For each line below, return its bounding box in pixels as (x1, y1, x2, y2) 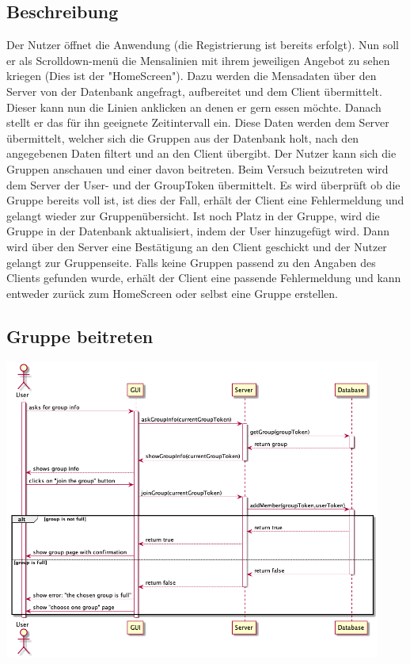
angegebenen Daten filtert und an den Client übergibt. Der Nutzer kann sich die (6, 145, 397, 162)
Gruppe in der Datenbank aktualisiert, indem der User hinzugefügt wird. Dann (6, 223, 389, 239)
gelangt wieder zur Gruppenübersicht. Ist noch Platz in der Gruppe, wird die (6, 207, 380, 223)
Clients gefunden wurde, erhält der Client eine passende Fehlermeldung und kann (6, 269, 401, 286)
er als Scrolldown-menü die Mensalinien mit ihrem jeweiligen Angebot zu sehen (6, 52, 390, 68)
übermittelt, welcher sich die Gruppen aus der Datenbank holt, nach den (6, 129, 359, 146)
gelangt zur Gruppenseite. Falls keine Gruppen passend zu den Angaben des (6, 254, 376, 270)
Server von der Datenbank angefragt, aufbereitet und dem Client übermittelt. (6, 82, 382, 99)
